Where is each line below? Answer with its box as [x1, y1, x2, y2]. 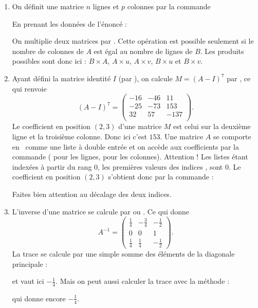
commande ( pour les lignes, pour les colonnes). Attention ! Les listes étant [12, 151, 248, 162]
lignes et [93, 1, 119, 11]
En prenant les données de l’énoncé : [12, 18, 127, 29]
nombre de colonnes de [12, 45, 84, 56]
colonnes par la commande [127, 1, 211, 11]
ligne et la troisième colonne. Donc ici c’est [12, 131, 147, 141]
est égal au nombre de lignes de [94, 45, 193, 56]
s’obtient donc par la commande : [108, 171, 214, 182]
